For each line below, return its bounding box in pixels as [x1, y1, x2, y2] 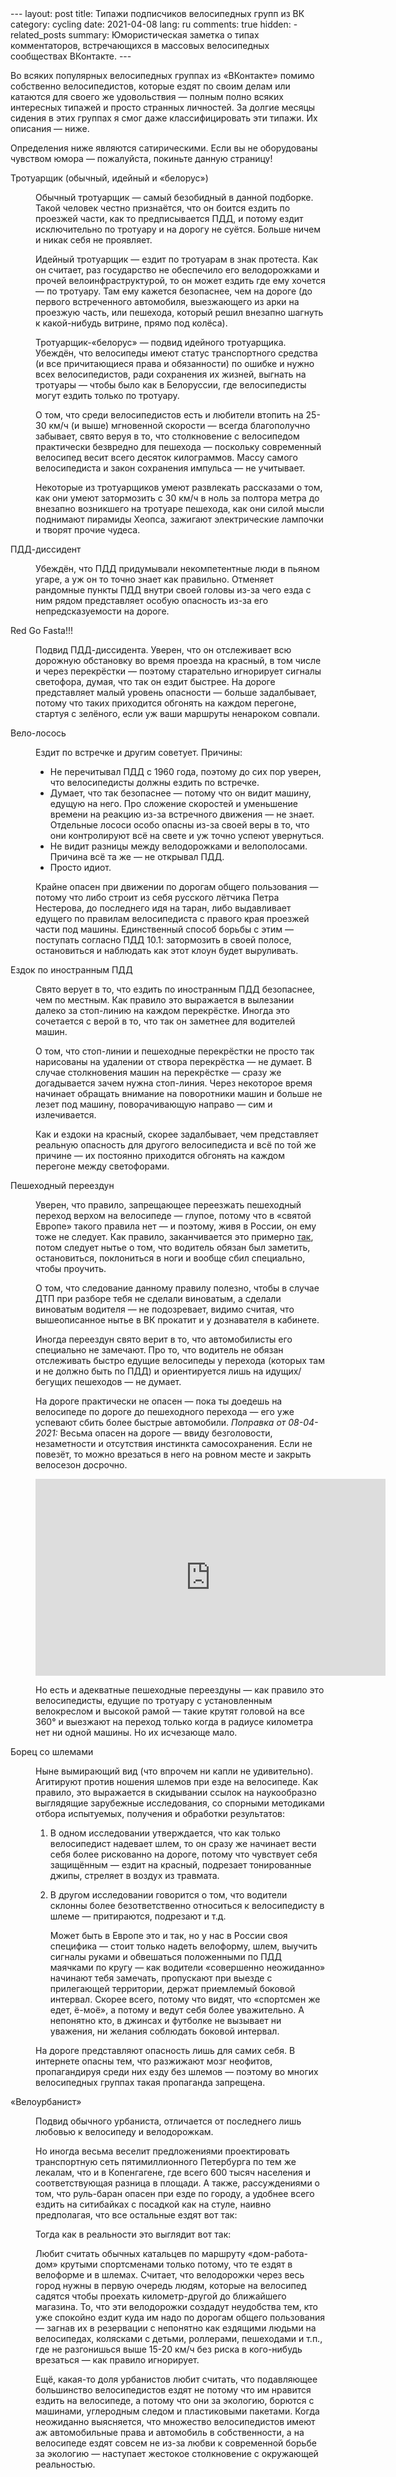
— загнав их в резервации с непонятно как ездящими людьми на [35, 2322, 317, 2334]
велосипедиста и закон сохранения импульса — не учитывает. [35, 462, 306, 474]
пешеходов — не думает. [74, 1376, 182, 1387]
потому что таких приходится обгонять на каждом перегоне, [35, 697, 297, 709]
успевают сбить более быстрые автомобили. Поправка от [35, 1417, 287, 1428]
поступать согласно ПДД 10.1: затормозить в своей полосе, [35, 934, 292, 946]
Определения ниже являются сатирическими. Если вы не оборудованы [10, 142, 318, 154]
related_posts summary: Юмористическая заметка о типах [10, 29, 260, 41]
